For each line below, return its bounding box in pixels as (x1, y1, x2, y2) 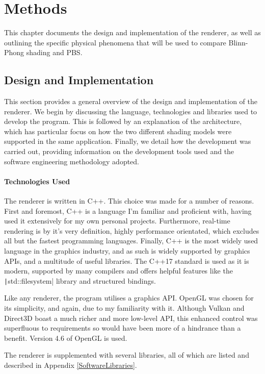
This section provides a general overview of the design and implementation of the (4, 96, 258, 107)
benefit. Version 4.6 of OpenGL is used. (4, 332, 127, 343)
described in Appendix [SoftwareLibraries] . (4, 360, 137, 370)
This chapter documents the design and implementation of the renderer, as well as (4, 27, 261, 38)
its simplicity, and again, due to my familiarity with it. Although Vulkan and (4, 303, 245, 313)
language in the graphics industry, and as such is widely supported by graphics (4, 245, 250, 256)
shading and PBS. (26, 47, 83, 58)
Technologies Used (4, 176, 70, 186)
